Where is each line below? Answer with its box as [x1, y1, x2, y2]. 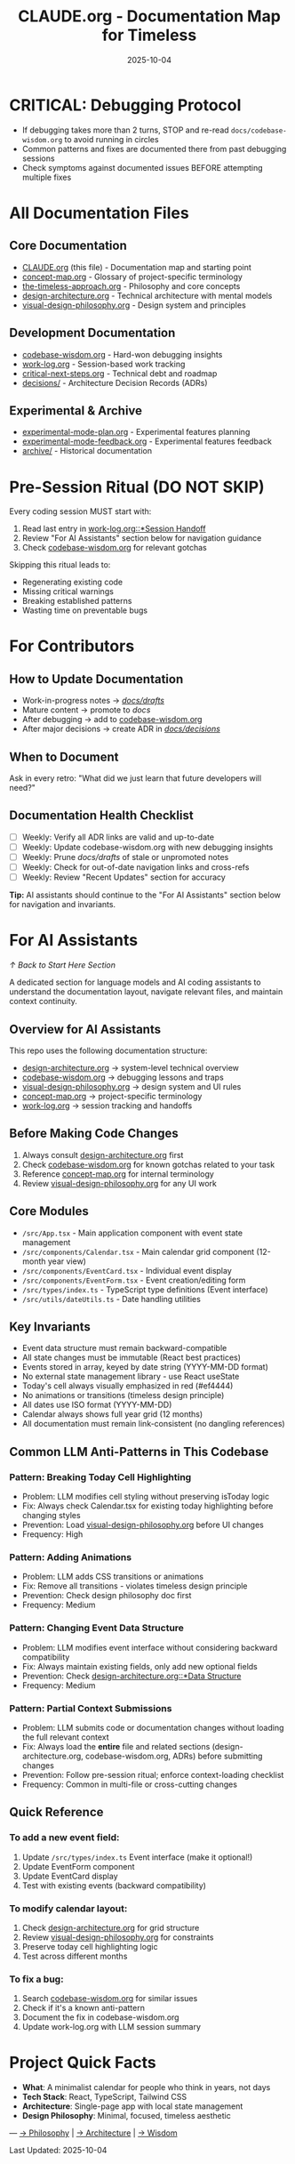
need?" [9, 783, 36, 793]
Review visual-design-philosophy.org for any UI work [21, 1178, 218, 1188]
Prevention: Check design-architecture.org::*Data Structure [21, 1670, 242, 1681]
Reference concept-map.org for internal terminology [21, 1168, 215, 1179]
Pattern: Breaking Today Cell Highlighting [9, 1470, 192, 1483]
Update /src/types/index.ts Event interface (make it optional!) [21, 1852, 253, 1862]
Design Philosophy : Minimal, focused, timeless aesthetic [21, 2111, 231, 2121]
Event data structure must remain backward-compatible [21, 1343, 227, 1354]
